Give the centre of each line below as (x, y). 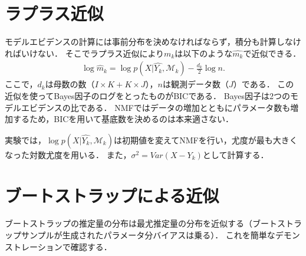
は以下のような (204, 53)
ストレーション (34, 246)
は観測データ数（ (196, 84)
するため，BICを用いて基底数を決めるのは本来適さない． (123, 119)
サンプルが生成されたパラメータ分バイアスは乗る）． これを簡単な (148, 235)
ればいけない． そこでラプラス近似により (85, 53)
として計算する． (236, 154)
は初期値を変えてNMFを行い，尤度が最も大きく (205, 140)
